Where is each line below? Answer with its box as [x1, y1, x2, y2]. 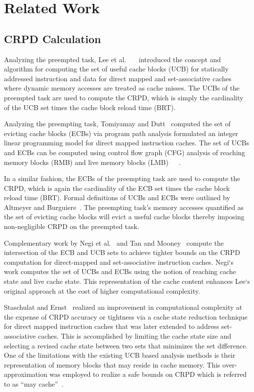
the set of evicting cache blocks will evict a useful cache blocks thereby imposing [4, 211, 245, 222]
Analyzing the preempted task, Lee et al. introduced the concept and [4, 54, 221, 64]
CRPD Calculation [4, 31, 101, 46]
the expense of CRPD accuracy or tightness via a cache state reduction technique [4, 311, 248, 322]
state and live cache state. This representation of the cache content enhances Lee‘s [4, 276, 250, 286]
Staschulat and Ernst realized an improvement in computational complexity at [4, 302, 242, 312]
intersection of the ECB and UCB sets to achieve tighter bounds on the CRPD [4, 247, 240, 257]
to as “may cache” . [4, 378, 63, 389]
